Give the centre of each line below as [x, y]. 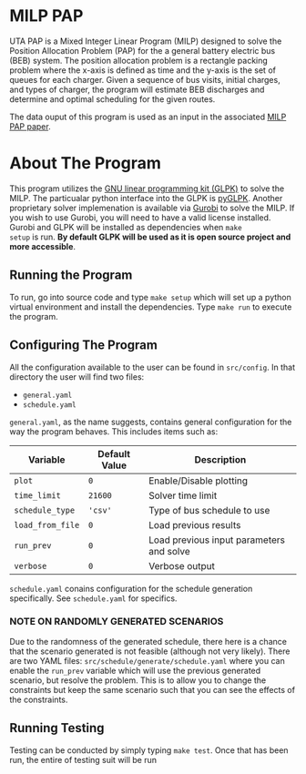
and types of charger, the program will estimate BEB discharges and [137, 89]
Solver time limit [183, 495]
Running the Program [71, 275]
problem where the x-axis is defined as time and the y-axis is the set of [143, 70]
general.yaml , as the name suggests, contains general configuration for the [151, 422]
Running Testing [57, 728]
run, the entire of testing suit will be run [83, 759]
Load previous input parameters [217, 540]
